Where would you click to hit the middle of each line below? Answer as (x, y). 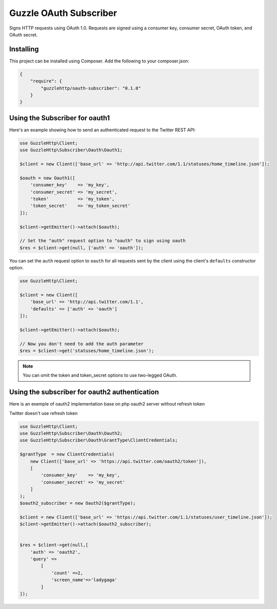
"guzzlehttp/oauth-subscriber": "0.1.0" (91, 88)
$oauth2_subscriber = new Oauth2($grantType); (78, 503)
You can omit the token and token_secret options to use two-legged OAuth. (100, 375)
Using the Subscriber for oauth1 (59, 118)
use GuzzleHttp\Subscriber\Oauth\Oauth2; (71, 433)
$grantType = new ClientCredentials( (67, 454)
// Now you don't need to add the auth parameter (82, 344)
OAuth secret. (23, 34)
